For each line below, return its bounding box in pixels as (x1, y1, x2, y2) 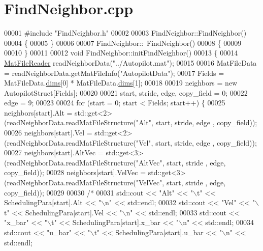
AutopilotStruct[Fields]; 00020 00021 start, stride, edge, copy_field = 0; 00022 (4, 87, 248, 98)
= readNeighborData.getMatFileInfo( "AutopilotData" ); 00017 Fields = (4, 67, 224, 78)
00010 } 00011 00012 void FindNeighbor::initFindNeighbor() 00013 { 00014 (4, 47, 238, 58)
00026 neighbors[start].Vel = (4, 127, 92, 138)
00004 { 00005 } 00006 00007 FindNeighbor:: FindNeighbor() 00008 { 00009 (4, 37, 242, 48)
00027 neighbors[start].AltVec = (4, 147, 104, 158)
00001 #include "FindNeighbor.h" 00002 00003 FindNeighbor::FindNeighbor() (4, 27, 247, 38)
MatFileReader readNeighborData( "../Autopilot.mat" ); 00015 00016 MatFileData (4, 57, 257, 68)
